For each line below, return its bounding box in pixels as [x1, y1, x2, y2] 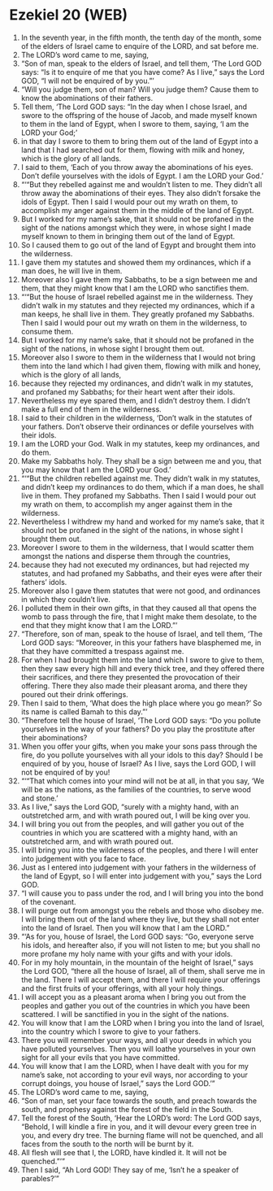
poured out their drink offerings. [20, 689, 128, 699]
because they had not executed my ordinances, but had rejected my [20, 560, 250, 569]
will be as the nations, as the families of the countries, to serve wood [20, 784, 251, 794]
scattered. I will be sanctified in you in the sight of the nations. [20, 1009, 229, 1019]
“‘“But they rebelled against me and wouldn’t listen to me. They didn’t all [20, 179, 262, 189]
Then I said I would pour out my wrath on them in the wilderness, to [20, 317, 247, 327]
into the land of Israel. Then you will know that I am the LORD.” [20, 923, 230, 932]
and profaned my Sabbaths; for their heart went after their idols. [20, 386, 236, 396]
